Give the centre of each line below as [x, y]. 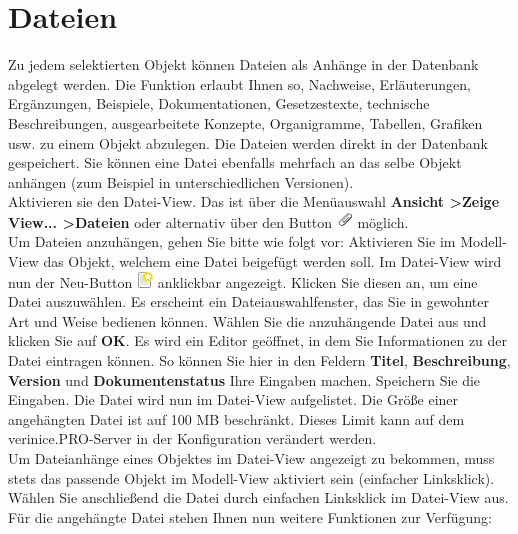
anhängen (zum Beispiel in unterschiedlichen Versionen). [181, 181]
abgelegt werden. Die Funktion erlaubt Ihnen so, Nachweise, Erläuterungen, [239, 83]
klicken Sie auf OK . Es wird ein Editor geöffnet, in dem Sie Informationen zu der [258, 340]
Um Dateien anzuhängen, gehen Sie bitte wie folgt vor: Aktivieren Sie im [232, 241]
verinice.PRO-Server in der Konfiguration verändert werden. [192, 438]
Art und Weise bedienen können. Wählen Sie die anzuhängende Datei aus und [247, 320]
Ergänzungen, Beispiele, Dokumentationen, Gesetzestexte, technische [219, 103]
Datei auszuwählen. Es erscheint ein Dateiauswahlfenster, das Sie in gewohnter [249, 301]
